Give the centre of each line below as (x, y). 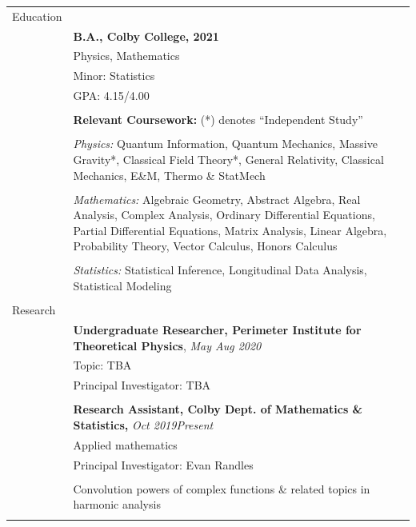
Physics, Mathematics (126, 56)
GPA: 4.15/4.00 (111, 96)
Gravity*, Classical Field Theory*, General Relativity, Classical (228, 159)
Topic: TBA (102, 365)
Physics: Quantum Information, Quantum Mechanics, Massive (225, 144)
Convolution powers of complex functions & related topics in (222, 488)
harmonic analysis (117, 504)
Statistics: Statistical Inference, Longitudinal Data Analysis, (220, 270)
